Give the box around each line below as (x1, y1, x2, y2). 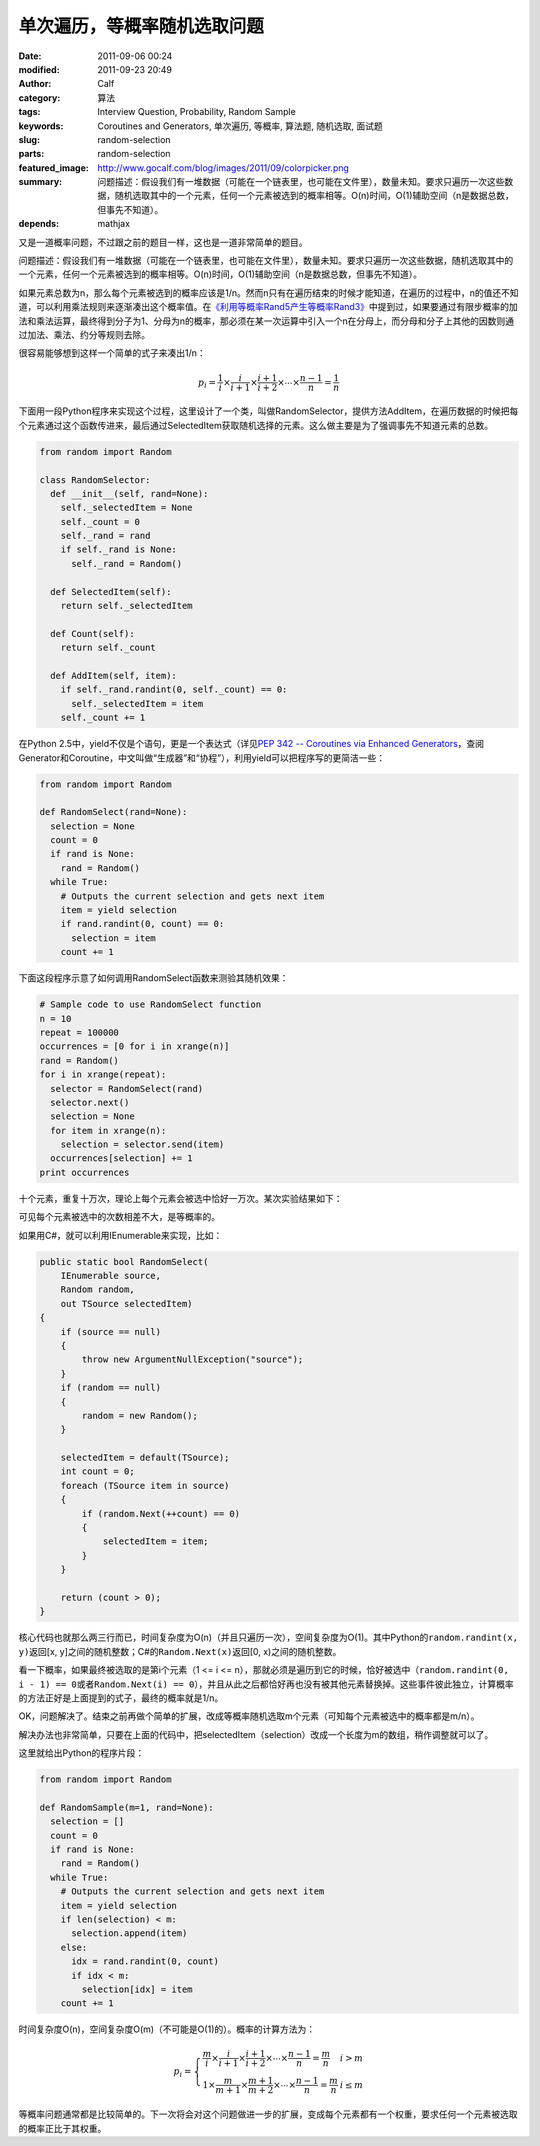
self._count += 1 (60, 712, 146, 724)
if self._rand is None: (60, 544, 177, 555)
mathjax (97, 218, 130, 230)
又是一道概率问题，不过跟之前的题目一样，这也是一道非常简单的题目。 (18, 236, 308, 248)
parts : (18, 148, 45, 160)
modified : (18, 63, 60, 75)
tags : (18, 106, 41, 118)
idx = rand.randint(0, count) (71, 1956, 220, 1967)
